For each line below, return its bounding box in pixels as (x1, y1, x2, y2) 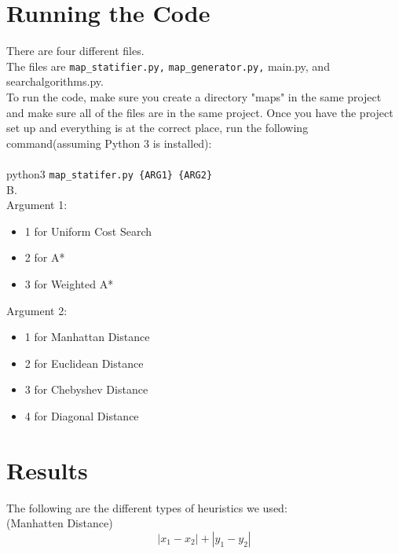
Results (6, 453, 88, 486)
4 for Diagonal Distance (24, 407, 139, 424)
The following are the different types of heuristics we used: (6, 499, 287, 515)
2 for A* (24, 249, 65, 266)
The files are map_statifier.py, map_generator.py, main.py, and (6, 57, 330, 74)
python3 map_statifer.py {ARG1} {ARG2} (6, 165, 213, 182)
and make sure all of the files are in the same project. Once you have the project (6, 104, 394, 120)
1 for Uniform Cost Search (24, 222, 152, 239)
